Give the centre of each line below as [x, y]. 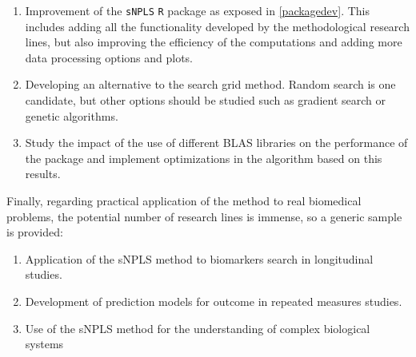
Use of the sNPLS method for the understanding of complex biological [198, 328]
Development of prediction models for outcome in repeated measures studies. [214, 301]
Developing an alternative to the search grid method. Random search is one [210, 84]
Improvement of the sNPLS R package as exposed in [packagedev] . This [197, 10]
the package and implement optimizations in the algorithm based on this [204, 158]
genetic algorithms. [72, 115]
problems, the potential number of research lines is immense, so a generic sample [204, 216]
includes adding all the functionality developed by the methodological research [217, 26]
